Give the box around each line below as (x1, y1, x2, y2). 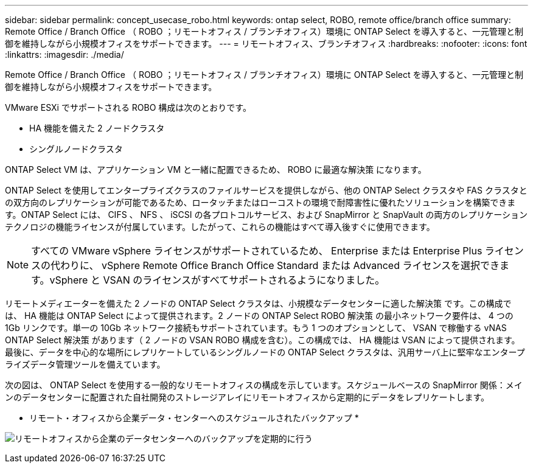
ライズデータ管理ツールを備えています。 (5, 359, 165, 369)
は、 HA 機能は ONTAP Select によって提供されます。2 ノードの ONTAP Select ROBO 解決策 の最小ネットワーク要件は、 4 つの (5, 310, 514, 321)
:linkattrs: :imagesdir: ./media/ (5, 49, 124, 60)
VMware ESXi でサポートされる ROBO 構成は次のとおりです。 (5, 102, 251, 113)
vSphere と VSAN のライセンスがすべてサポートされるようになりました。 (49, 274, 385, 286)
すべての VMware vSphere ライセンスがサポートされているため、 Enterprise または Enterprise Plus (31, 245, 482, 257)
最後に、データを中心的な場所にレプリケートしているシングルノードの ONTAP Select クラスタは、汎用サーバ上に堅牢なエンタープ (5, 347, 525, 357)
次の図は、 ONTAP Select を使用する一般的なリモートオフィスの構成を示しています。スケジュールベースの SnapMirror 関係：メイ (5, 380, 523, 390)
